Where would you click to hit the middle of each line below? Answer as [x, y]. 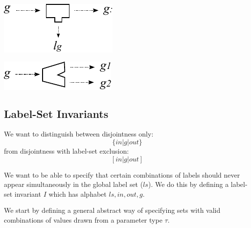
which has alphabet [78, 194]
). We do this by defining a [188, 184]
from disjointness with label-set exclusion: [67, 150]
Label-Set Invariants [56, 113]
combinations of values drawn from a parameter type [83, 219]
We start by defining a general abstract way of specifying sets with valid [112, 210]
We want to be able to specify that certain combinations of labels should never [122, 174]
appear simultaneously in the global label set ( [74, 184]
